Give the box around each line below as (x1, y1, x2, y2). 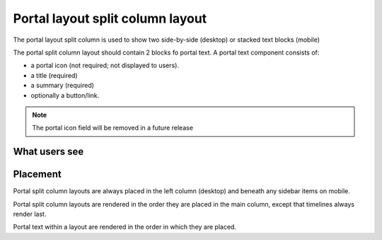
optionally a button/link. (30, 91, 100, 99)
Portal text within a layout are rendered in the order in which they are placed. (13, 223, 237, 232)
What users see (13, 146, 84, 158)
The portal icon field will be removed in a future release (32, 124, 194, 132)
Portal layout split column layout (13, 11, 207, 26)
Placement (13, 168, 62, 181)
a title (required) (30, 71, 78, 79)
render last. (13, 210, 47, 218)
